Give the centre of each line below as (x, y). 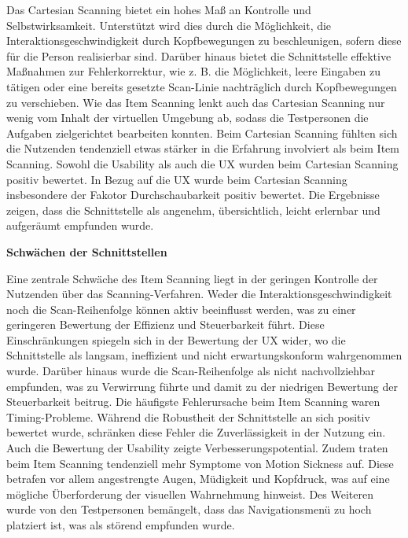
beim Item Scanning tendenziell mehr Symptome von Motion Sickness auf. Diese (200, 463)
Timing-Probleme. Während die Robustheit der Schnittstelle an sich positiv (188, 416)
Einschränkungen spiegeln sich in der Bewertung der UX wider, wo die (176, 339)
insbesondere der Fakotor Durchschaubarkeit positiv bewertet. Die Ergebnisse (193, 195)
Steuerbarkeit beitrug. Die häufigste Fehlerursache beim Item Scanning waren (193, 402)
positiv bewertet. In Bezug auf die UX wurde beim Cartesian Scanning (177, 179)
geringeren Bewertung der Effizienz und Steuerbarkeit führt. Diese (165, 324)
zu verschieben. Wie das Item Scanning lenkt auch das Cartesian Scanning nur (196, 102)
